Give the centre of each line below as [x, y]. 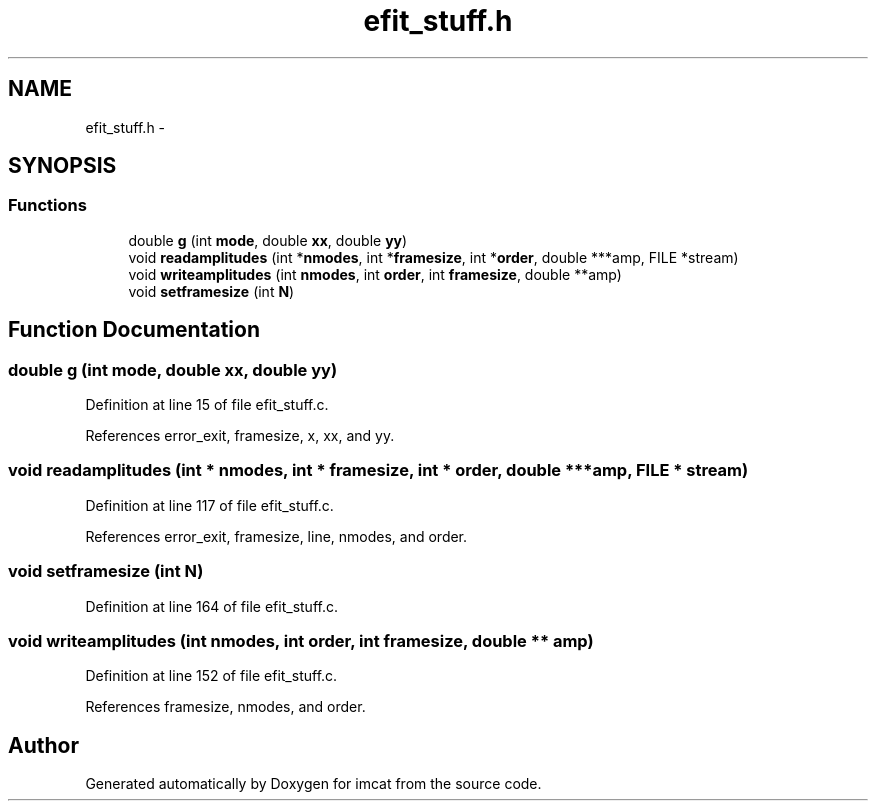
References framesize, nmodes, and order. [225, 707]
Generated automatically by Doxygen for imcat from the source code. [313, 784]
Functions [47, 205]
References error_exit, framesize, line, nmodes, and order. [276, 536]
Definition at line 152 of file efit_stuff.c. [211, 676]
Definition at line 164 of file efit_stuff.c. [211, 606]
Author [43, 745]
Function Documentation [134, 330]
